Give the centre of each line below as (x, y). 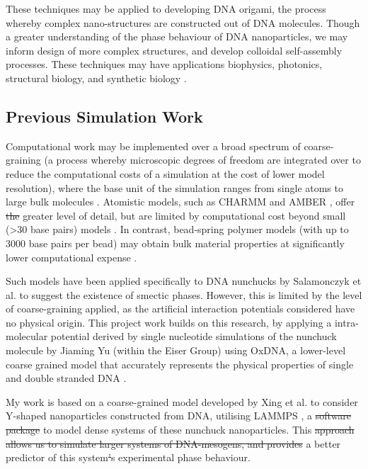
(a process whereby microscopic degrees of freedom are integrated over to (202, 160)
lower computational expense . (71, 257)
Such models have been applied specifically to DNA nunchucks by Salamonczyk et (184, 281)
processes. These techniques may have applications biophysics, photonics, (164, 64)
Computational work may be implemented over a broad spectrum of (153, 146)
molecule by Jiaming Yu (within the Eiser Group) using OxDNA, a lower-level (176, 350)
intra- (346, 322)
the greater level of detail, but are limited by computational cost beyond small (176, 215)
